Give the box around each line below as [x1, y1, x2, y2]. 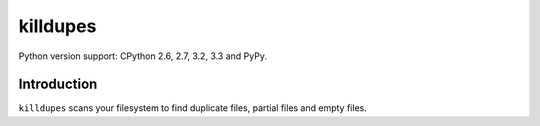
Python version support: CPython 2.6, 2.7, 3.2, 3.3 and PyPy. [18, 50, 267, 62]
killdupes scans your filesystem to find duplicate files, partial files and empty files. [18, 102, 367, 114]
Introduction [18, 76, 98, 93]
